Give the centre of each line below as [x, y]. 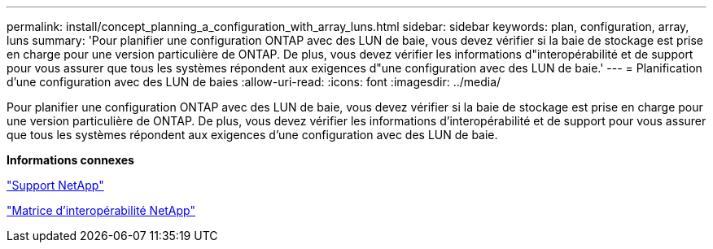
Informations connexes [70, 160]
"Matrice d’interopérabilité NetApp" [101, 210]
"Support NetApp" [55, 185]
